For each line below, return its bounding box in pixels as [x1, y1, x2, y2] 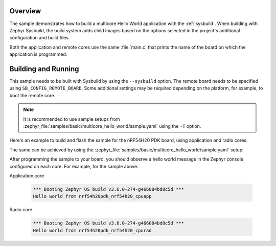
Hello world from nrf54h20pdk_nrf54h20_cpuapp [33, 193, 152, 199]
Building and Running [9, 64, 79, 73]
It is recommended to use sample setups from [23, 116, 120, 122]
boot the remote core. [9, 92, 56, 98]
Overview [9, 7, 41, 15]
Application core [9, 172, 44, 178]
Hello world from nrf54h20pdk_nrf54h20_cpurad [33, 228, 152, 233]
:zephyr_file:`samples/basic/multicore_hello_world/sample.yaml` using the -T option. [23, 123, 201, 129]
